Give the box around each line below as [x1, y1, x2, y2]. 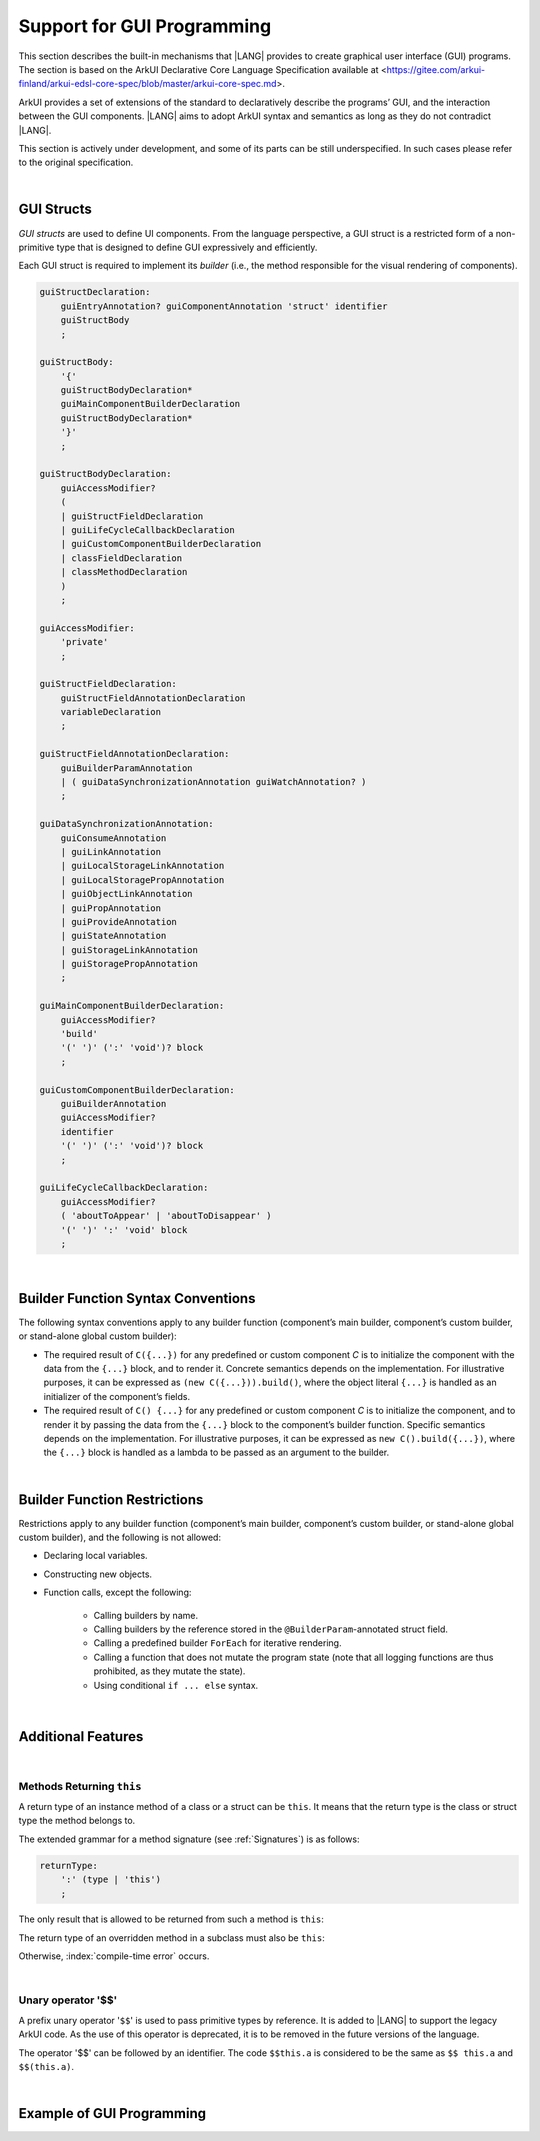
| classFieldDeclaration [60, 552, 183, 564]
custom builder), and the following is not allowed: [18, 1531, 222, 1543]
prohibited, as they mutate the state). [93, 1665, 246, 1677]
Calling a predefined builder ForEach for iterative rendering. [93, 1637, 342, 1649]
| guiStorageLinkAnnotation [60, 944, 199, 955]
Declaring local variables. [43, 1550, 149, 1562]
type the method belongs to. [18, 1815, 136, 1827]
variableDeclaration [60, 706, 162, 718]
